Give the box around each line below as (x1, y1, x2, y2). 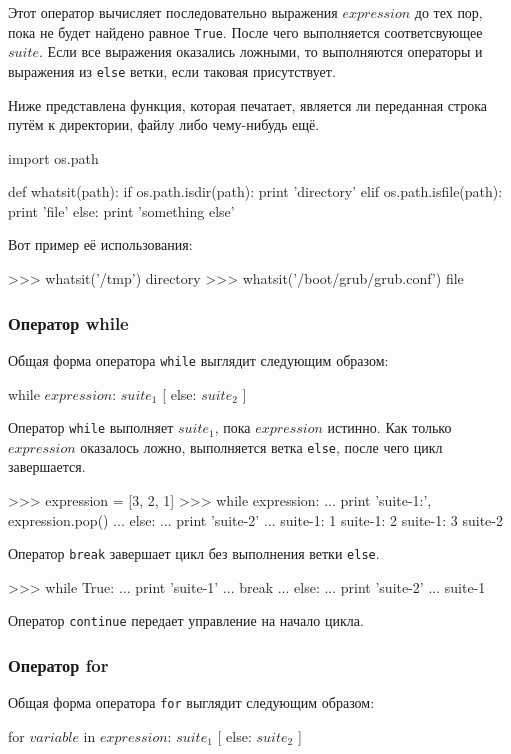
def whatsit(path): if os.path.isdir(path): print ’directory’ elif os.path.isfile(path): (8, 181, 503, 202)
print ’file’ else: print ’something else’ (8, 200, 235, 221)
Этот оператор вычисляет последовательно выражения (8, 2, 338, 22)
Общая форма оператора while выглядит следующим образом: (8, 349, 389, 370)
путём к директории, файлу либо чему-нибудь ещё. (8, 114, 320, 135)
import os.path (8, 147, 99, 168)
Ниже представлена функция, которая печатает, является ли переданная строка (8, 94, 488, 115)
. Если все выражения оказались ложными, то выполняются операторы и (39, 41, 483, 62)
